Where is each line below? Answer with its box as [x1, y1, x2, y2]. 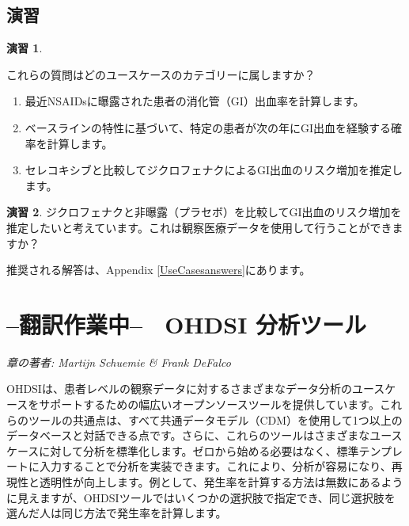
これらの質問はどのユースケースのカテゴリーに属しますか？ [6, 66, 316, 82]
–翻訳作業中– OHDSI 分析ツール [6, 307, 367, 340]
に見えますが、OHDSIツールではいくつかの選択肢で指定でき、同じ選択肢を [6, 489, 396, 505]
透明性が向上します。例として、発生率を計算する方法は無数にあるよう [39, 474, 403, 490]
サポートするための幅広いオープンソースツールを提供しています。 [39, 396, 380, 413]
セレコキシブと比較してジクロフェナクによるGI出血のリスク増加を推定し [25, 162, 403, 178]
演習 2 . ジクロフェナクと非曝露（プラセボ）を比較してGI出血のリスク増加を [6, 204, 402, 220]
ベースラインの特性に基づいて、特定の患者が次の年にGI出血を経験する [25, 119, 392, 135]
